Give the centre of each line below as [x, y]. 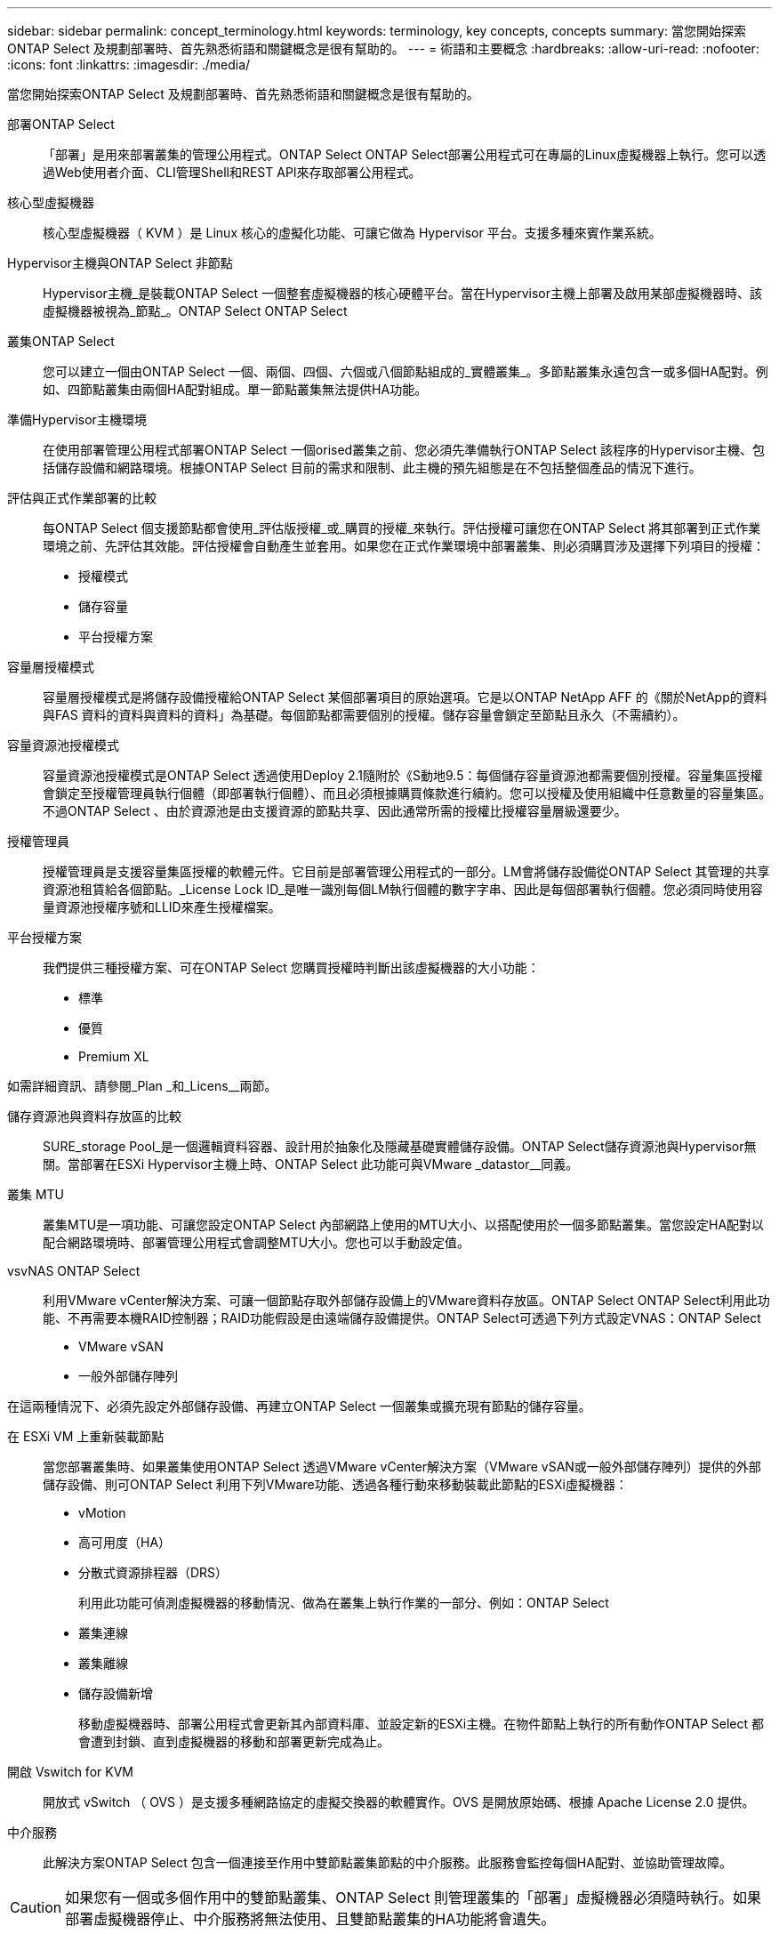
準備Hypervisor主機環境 [77, 419]
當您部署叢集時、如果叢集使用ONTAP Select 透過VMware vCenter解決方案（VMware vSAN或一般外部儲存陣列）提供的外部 [402, 1467]
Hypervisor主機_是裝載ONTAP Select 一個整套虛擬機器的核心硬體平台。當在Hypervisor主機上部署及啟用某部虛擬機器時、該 [402, 293]
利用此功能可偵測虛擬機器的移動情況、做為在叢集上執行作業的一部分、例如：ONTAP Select [344, 1603]
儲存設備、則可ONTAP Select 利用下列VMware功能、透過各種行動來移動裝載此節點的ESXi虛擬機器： [335, 1484]
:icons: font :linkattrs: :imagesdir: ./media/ [129, 64]
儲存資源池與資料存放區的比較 [94, 1116]
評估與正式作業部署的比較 [82, 498]
